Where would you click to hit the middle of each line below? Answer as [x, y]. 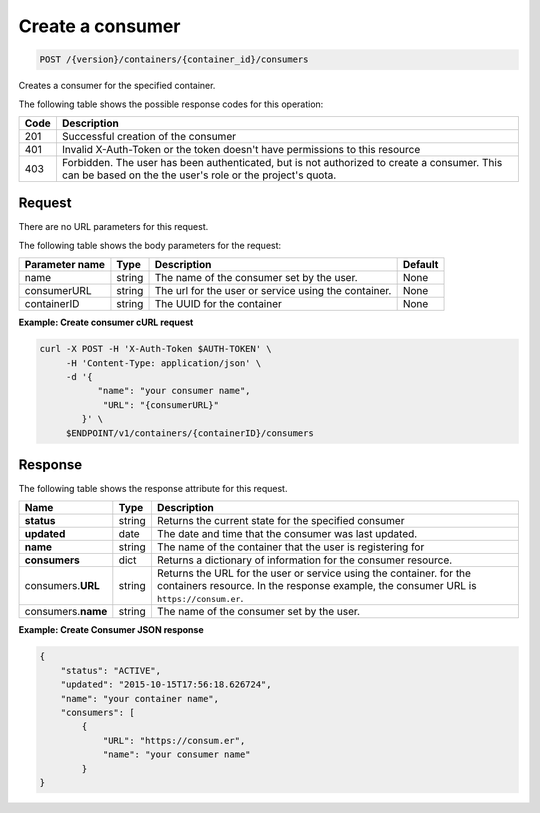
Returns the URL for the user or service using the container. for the [314, 573]
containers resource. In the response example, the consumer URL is [316, 586]
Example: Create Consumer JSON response [111, 630]
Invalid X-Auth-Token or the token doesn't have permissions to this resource [241, 149]
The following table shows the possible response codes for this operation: [171, 104]
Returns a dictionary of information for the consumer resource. [304, 560]
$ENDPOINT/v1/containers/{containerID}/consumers [189, 433]
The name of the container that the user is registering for [290, 547]
